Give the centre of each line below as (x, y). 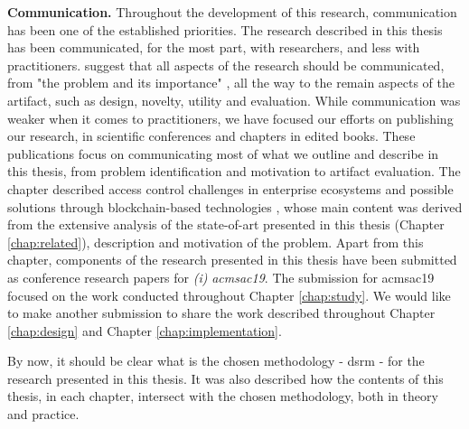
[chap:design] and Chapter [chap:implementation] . (145, 330)
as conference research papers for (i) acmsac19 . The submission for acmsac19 (221, 277)
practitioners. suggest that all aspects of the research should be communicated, (226, 65)
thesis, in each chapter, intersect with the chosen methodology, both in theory (223, 396)
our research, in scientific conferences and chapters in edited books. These (211, 136)
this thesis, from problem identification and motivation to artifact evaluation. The (234, 171)
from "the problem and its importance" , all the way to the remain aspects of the (231, 83)
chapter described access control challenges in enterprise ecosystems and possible (230, 188)
